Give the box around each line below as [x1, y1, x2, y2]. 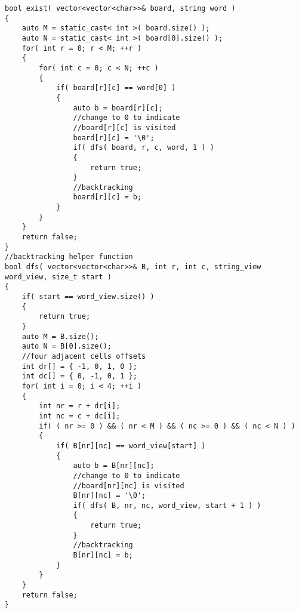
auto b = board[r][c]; [73, 103, 163, 112]
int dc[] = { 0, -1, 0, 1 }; [21, 372, 137, 381]
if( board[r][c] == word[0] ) [56, 84, 176, 93]
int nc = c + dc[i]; [39, 411, 121, 420]
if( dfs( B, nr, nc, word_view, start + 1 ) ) [73, 501, 261, 510]
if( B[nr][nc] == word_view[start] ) [56, 441, 206, 450]
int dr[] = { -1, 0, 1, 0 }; [21, 362, 137, 371]
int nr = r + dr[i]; [39, 402, 121, 411]
